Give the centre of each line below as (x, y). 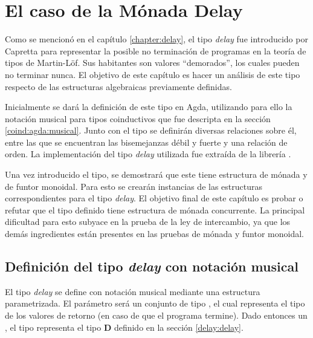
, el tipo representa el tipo (53, 327)
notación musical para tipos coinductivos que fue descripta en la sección (138, 118)
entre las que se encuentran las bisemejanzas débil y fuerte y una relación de (146, 142)
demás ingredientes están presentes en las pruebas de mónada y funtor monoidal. (154, 234)
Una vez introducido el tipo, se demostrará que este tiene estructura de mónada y (156, 174)
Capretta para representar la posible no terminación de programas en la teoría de (156, 50)
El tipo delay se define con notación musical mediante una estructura (133, 291)
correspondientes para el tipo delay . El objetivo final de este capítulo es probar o (154, 198)
